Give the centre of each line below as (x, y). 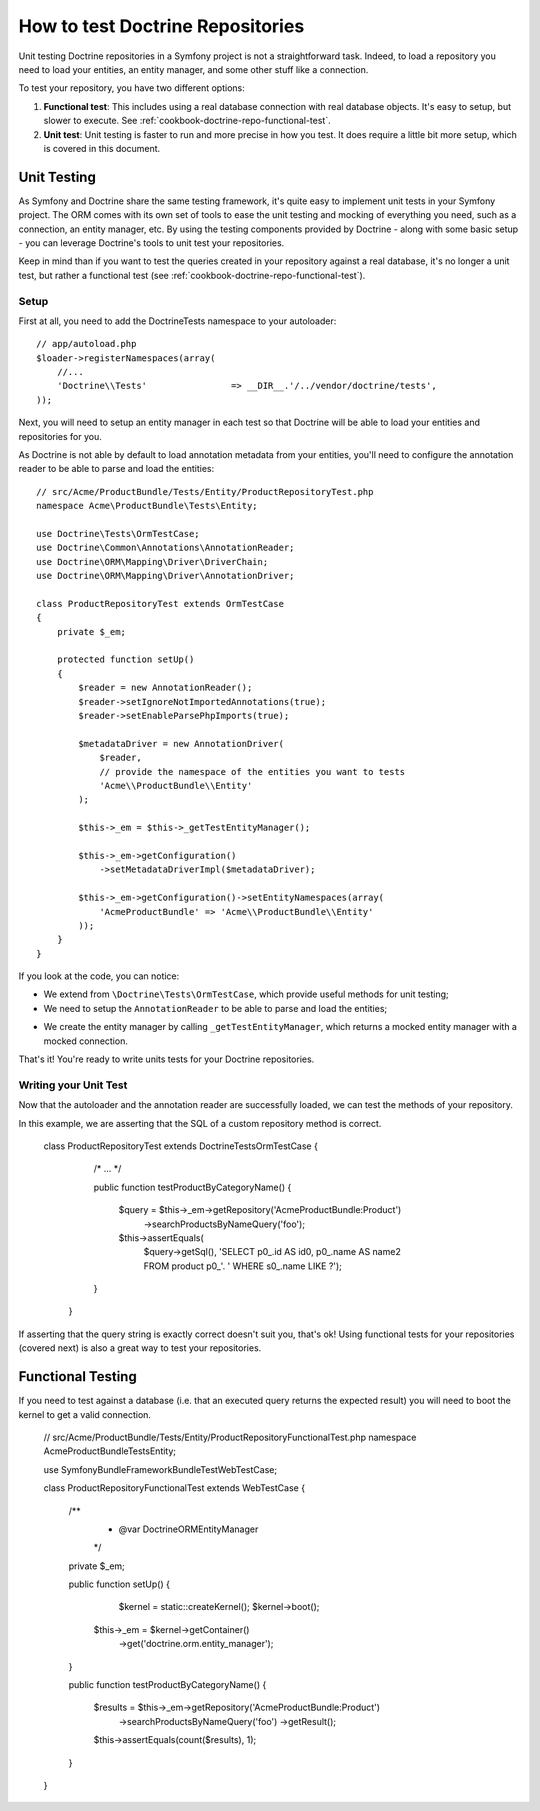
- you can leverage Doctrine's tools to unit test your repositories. (151, 242)
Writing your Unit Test (73, 1085)
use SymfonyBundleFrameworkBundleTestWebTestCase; (160, 1469)
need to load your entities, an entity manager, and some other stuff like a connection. (193, 69)
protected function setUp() (125, 659)
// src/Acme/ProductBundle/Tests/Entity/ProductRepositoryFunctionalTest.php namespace (230, 1437)
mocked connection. (86, 1041)
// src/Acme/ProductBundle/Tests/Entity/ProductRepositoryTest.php (205, 491)
